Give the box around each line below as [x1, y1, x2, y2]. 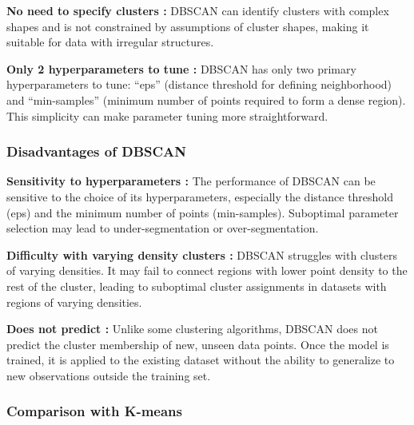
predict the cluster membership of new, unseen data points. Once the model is [6, 336, 389, 352]
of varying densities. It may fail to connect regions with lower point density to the [6, 262, 408, 279]
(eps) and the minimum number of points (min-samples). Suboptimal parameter [6, 204, 399, 220]
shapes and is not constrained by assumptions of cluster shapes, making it [6, 18, 369, 34]
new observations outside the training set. [6, 367, 211, 383]
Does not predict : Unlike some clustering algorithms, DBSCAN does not [6, 320, 378, 337]
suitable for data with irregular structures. [6, 34, 214, 50]
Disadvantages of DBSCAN [6, 141, 187, 161]
